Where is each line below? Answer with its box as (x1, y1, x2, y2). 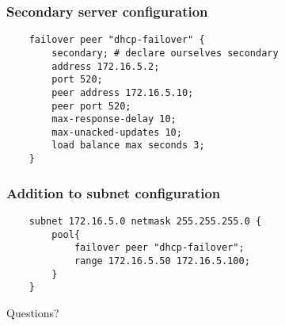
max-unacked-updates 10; (51, 126, 182, 138)
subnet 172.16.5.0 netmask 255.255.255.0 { (28, 216, 262, 227)
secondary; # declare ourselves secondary (51, 47, 279, 59)
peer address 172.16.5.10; (51, 86, 194, 98)
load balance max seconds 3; (51, 140, 205, 151)
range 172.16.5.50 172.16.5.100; (74, 255, 250, 267)
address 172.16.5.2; (51, 60, 160, 72)
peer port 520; (51, 100, 131, 112)
